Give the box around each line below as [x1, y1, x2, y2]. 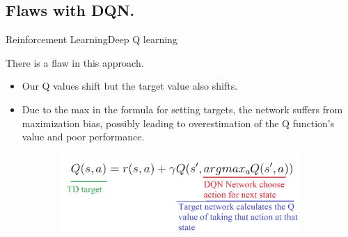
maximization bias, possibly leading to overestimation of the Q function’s [22, 115, 335, 130]
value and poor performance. [22, 129, 145, 144]
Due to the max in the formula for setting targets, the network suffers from [22, 101, 343, 116]
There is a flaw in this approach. [6, 55, 144, 70]
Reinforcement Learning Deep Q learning [6, 32, 177, 47]
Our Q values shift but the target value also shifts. [22, 79, 238, 93]
